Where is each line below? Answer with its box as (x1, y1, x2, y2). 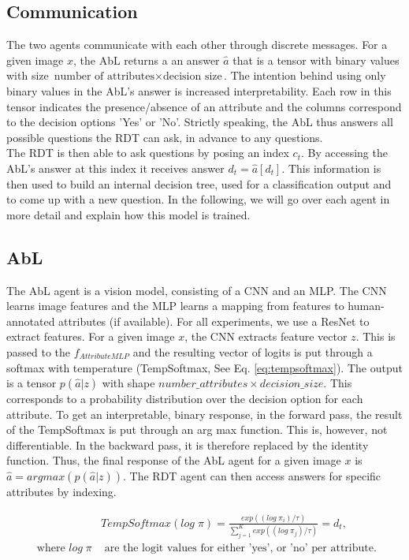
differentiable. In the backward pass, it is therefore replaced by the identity (6, 436, 369, 453)
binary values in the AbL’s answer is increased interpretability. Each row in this (6, 82, 392, 99)
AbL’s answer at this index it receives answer (6, 159, 225, 176)
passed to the (6, 343, 71, 360)
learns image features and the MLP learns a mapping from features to (6, 297, 344, 314)
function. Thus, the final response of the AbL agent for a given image (6, 452, 341, 469)
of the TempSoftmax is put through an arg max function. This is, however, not (6, 421, 388, 438)
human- (348, 297, 385, 314)
